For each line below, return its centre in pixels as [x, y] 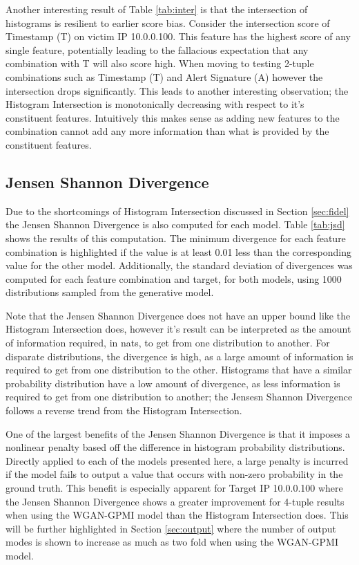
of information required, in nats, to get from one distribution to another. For [168, 343]
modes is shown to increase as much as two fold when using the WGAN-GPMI [172, 542]
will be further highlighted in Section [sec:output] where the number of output [171, 528]
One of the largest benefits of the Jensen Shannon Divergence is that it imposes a [178, 433]
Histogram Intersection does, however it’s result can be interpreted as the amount [178, 329]
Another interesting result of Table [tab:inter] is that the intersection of [157, 9]
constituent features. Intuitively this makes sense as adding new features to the [173, 117]
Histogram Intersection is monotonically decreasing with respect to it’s [155, 104]
